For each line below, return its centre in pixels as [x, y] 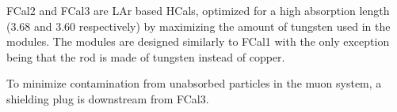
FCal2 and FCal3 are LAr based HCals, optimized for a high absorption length [198, 10]
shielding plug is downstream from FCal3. [108, 98]
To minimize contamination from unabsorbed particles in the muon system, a [194, 83]
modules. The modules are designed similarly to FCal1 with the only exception [198, 41]
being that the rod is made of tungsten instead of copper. [146, 56]
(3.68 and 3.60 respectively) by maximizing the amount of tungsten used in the [198, 26]
